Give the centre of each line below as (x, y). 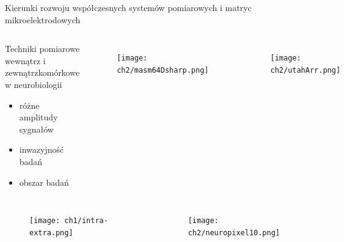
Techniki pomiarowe (42, 49)
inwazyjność (42, 149)
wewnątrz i (25, 60)
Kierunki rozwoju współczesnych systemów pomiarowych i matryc (128, 7)
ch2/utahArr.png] (306, 70)
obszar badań (44, 182)
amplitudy (38, 117)
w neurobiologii (34, 84)
